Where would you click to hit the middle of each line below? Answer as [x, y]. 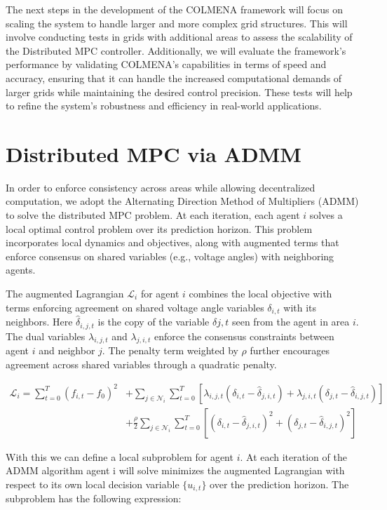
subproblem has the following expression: [94, 498]
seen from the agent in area [291, 322]
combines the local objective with [260, 294]
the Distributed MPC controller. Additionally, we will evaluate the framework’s [176, 50]
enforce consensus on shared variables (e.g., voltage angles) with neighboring [170, 256]
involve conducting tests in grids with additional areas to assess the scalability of [179, 37]
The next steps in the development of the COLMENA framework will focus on [174, 9]
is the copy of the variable [154, 322]
